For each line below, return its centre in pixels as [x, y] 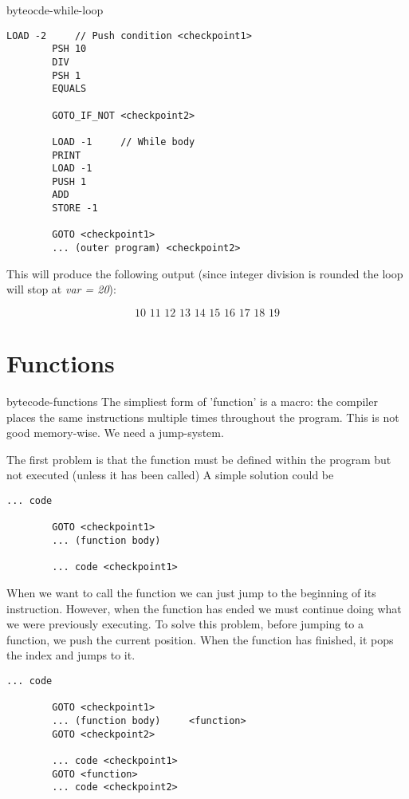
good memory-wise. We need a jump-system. [115, 433]
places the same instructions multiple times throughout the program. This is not [203, 417]
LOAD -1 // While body [124, 142]
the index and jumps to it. [71, 655]
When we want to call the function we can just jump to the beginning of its [191, 592]
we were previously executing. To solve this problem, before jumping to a [185, 624]
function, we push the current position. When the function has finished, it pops [200, 639]
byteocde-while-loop [55, 10]
